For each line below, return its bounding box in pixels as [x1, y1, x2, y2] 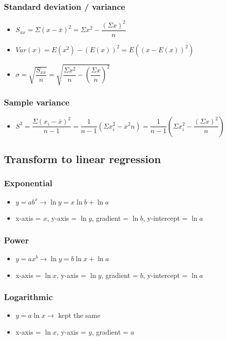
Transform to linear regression [4, 151, 161, 166]
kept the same [58, 310, 101, 320]
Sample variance [4, 96, 70, 108]
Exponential [4, 177, 53, 189]
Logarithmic [4, 291, 53, 303]
